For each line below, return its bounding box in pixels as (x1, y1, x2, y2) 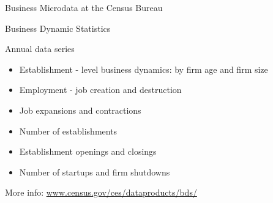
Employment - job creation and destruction (19, 83, 182, 96)
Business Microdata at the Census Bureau (5, 1, 163, 13)
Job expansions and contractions (19, 103, 141, 116)
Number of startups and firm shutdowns (19, 165, 170, 178)
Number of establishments (19, 124, 118, 137)
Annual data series (5, 42, 75, 55)
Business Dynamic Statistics (5, 21, 111, 34)
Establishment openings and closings (19, 145, 157, 158)
